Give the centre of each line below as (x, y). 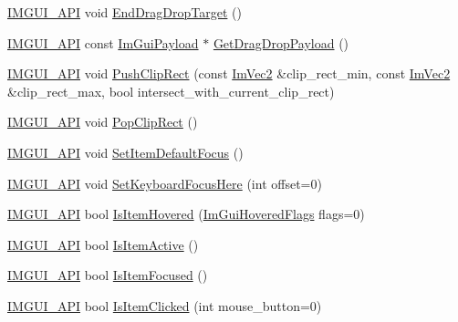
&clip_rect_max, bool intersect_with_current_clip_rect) (171, 91)
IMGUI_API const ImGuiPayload (103, 42)
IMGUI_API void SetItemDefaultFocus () (125, 152)
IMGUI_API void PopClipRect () (103, 122)
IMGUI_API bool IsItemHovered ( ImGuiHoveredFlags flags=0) (186, 214)
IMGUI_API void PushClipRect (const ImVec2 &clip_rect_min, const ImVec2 (229, 73)
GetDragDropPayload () (281, 42)
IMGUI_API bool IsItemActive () (103, 244)
